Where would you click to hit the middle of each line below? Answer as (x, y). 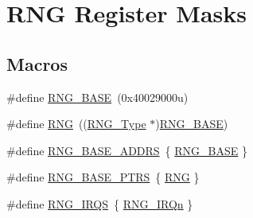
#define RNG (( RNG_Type (76, 124)
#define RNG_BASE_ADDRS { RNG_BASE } (127, 150)
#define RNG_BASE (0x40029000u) (97, 97)
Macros (37, 63)
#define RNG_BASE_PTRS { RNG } (103, 177)
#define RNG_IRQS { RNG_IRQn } (100, 203)
